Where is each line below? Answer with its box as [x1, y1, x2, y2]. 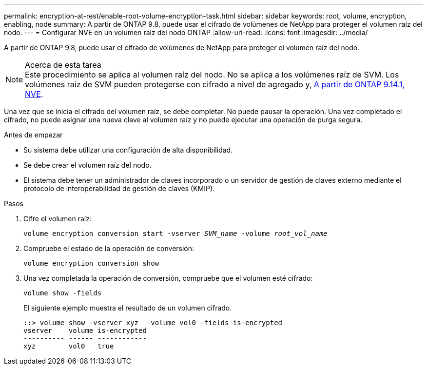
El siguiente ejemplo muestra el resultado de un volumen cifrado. [23, 304, 232, 312]
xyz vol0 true [23, 342, 114, 350]
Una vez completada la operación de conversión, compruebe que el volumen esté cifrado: [23, 274, 313, 282]
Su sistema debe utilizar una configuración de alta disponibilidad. [23, 146, 233, 154]
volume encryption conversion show [23, 259, 159, 267]
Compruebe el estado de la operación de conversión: [23, 244, 194, 252]
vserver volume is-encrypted [23, 327, 147, 334]
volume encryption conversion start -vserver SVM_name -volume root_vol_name [23, 230, 328, 237]
